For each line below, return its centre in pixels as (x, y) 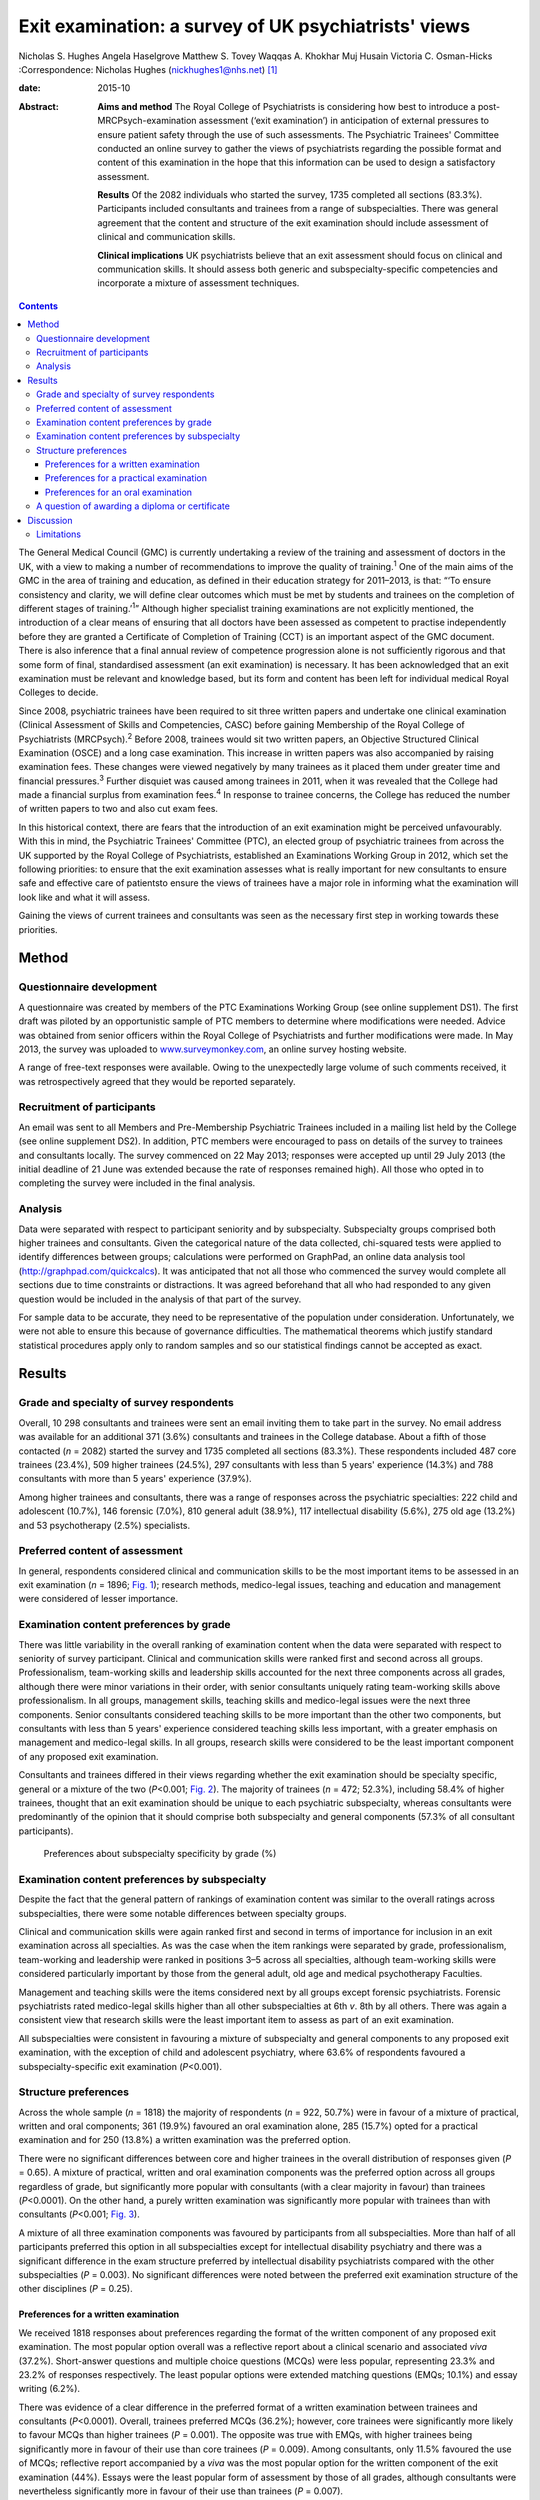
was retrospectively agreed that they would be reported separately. (157, 1081)
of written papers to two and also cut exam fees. (118, 809)
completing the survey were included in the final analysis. (137, 1183)
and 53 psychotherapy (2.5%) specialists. (104, 1525)
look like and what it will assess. (84, 897)
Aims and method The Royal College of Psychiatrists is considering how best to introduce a (286, 106)
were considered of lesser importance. (98, 1599)
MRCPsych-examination (147, 121)
